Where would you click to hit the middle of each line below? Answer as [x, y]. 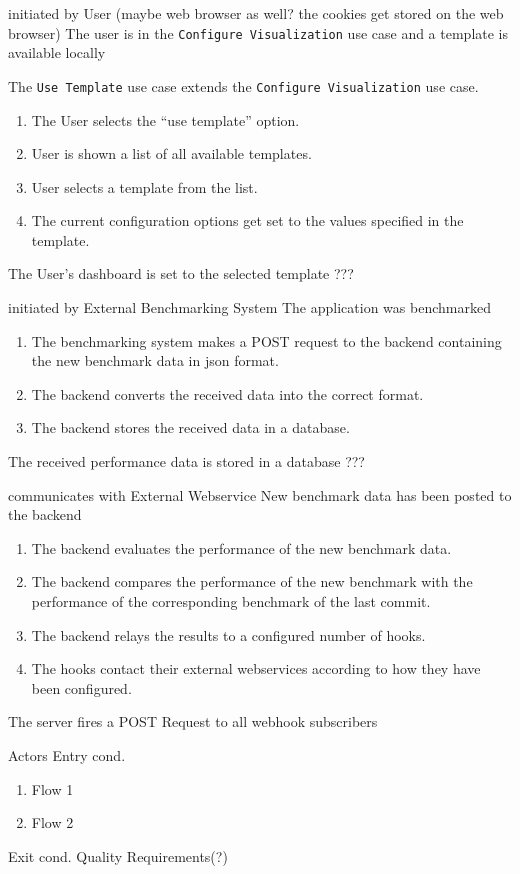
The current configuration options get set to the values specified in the [247, 220]
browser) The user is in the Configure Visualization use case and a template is [258, 32]
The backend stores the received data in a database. [190, 427]
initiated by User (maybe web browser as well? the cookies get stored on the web [256, 13]
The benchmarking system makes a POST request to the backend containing [266, 340]
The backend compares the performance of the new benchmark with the [252, 581]
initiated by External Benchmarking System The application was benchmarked [249, 307]
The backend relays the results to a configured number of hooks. [228, 634]
